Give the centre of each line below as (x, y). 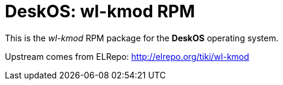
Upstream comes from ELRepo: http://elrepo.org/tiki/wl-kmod (127, 56)
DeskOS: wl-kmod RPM (100, 11)
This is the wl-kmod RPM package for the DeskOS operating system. (142, 38)
